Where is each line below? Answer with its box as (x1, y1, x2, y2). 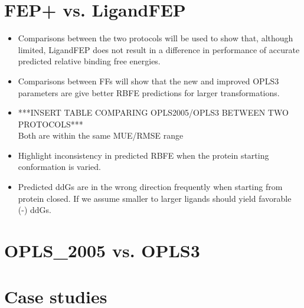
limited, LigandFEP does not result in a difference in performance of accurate (18, 43, 300, 55)
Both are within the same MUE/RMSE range (18, 129, 184, 142)
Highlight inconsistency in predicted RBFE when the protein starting (18, 149, 269, 161)
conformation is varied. (18, 160, 101, 173)
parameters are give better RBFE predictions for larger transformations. (18, 86, 280, 99)
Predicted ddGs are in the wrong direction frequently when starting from (18, 181, 283, 193)
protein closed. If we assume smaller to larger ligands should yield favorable (18, 192, 292, 204)
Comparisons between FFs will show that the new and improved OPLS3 (18, 74, 279, 87)
